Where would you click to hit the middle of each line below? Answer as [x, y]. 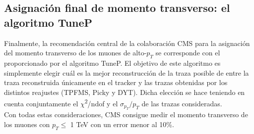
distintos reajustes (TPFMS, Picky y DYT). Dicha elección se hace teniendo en [125, 92]
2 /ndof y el [101, 103]
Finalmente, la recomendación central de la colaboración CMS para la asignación [127, 43]
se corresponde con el [188, 53]
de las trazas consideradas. [182, 104]
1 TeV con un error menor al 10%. [122, 124]
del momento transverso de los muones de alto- [75, 53]
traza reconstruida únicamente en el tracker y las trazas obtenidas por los [116, 82]
